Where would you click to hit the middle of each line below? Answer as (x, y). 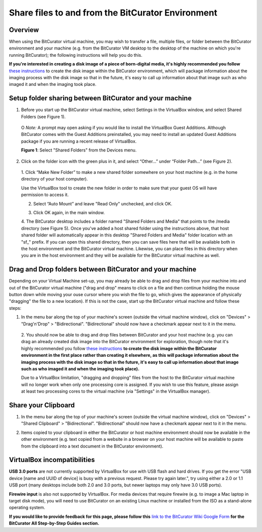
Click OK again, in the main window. (69, 213)
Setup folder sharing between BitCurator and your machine (100, 98)
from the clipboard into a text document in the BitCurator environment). (92, 446)
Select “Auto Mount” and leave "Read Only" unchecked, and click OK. (103, 203)
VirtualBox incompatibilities (52, 460)
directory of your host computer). (55, 179)
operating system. (27, 508)
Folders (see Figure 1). (43, 116)
